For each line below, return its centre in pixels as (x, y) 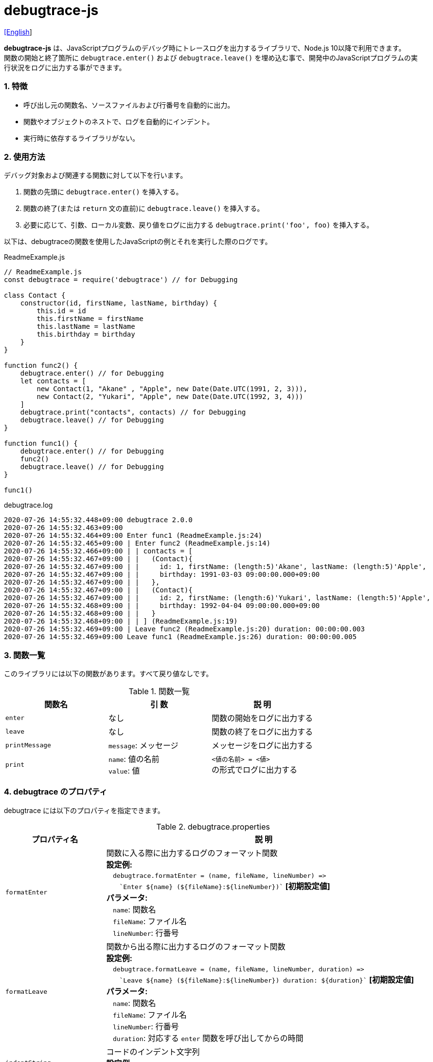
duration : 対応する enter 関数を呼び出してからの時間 (208, 1038)
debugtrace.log (28, 505)
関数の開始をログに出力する (262, 718)
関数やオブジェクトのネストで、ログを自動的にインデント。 (119, 121)
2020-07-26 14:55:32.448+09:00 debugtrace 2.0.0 (98, 520)
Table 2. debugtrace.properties (213, 826)
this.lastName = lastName (86, 327)
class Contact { (35, 295)
